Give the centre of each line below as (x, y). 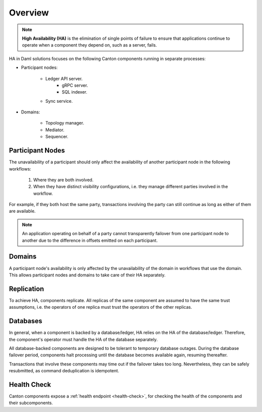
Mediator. (55, 130)
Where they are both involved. (63, 180)
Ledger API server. (64, 79)
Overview (29, 13)
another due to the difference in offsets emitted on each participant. (90, 240)
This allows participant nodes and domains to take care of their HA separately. (87, 275)
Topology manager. (65, 123)
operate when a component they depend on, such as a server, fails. (90, 45)
